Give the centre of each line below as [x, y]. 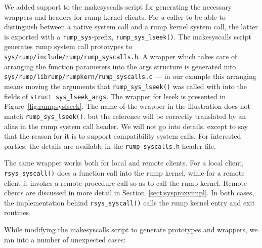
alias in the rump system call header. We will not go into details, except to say [126, 126]
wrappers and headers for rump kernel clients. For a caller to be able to [115, 16]
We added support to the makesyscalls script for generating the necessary [118, 7]
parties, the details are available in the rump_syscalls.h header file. [110, 146]
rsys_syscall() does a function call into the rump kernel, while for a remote [124, 172]
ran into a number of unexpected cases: [65, 239]
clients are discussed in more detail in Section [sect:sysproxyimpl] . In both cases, [129, 193]
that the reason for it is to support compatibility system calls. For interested [123, 136]
